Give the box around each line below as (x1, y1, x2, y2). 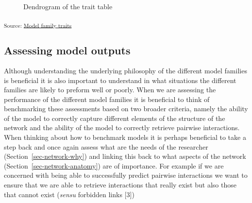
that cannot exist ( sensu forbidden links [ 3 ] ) (4, 189, 134, 199)
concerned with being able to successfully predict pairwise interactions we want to (4, 170, 248, 180)
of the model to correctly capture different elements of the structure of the (4, 113, 225, 123)
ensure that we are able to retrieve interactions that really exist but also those (4, 180, 236, 190)
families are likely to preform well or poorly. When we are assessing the (4, 85, 216, 95)
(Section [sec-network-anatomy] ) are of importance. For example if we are (4, 160, 224, 170)
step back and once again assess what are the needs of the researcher (4, 141, 208, 152)
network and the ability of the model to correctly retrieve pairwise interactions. (4, 122, 240, 133)
